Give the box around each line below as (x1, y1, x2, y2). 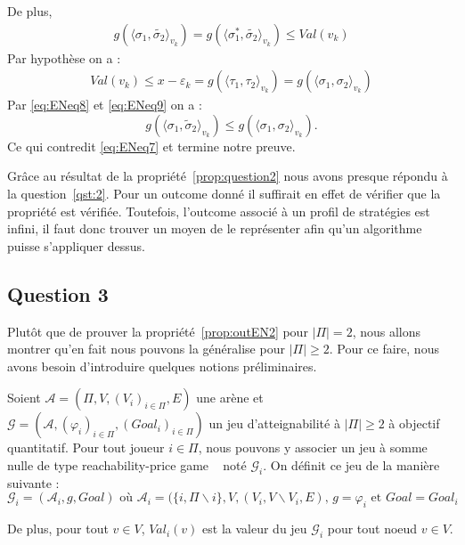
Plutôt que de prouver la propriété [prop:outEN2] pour (7, 321, 308, 340)
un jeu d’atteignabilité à (208, 414, 340, 433)
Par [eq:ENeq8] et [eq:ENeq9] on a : (7, 95, 202, 114)
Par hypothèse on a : (7, 48, 121, 67)
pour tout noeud (327, 519, 418, 538)
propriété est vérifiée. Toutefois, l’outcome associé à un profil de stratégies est (7, 201, 430, 220)
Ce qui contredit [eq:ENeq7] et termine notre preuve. (7, 136, 296, 155)
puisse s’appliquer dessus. (7, 236, 145, 255)
